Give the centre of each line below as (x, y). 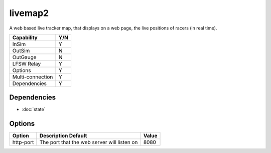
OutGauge (25, 57)
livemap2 (29, 13)
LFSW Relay (27, 63)
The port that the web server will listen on (89, 142)
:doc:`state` (34, 109)
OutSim (21, 50)
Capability (25, 37)
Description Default (63, 136)
